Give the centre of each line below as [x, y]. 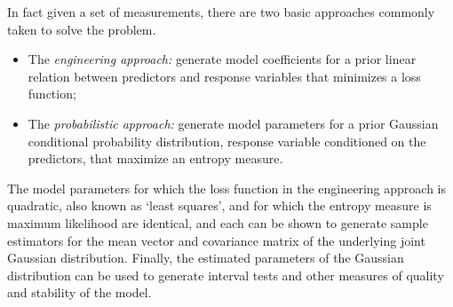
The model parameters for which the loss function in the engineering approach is [227, 188]
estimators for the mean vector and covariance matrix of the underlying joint [216, 240]
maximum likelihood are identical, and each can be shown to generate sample [218, 222]
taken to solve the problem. [82, 29]
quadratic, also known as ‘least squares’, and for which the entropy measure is [219, 205]
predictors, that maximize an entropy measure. [155, 158]
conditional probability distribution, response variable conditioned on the [227, 141]
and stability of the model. [79, 292]
